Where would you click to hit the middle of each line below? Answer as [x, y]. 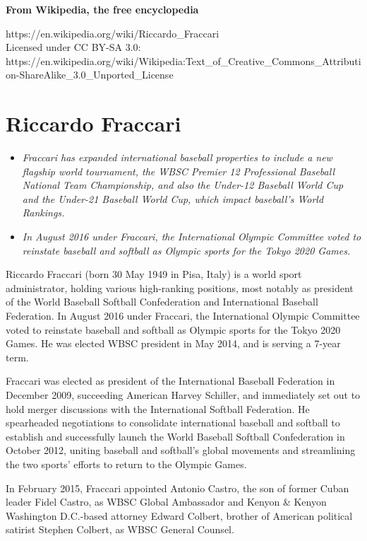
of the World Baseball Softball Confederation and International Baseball [162, 302]
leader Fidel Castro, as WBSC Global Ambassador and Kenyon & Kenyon [166, 502]
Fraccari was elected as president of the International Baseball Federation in [170, 381]
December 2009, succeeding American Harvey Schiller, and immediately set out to [183, 395]
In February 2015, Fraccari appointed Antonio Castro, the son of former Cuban [178, 488]
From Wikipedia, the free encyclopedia [102, 9]
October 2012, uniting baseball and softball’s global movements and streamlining [181, 450]
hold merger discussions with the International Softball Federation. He [158, 408]
